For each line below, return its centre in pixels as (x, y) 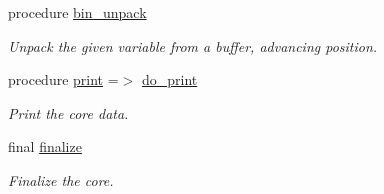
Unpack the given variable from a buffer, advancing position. (193, 45)
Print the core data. (68, 112)
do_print (169, 79)
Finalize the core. (61, 179)
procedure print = (63, 79)
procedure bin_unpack (77, 12)
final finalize (45, 146)
